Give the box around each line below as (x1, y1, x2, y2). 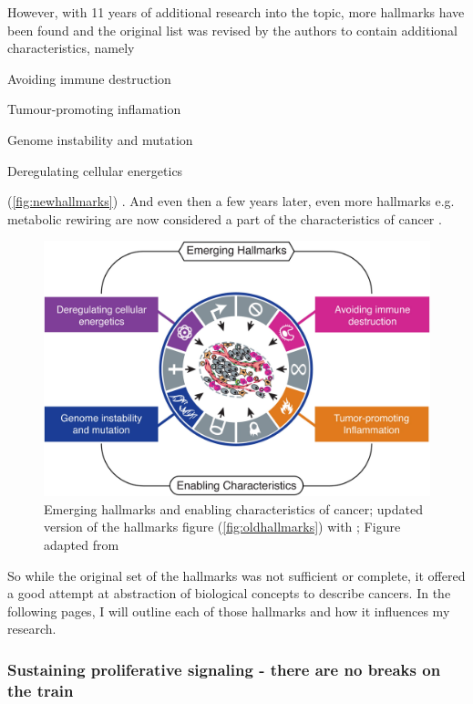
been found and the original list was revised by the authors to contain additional (7, 20, 458, 39)
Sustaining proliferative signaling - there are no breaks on (7, 657, 441, 680)
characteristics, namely (7, 38, 135, 57)
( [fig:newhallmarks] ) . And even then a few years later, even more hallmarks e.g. (7, 192, 455, 211)
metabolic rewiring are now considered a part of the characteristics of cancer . (7, 209, 442, 228)
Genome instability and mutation (7, 129, 193, 149)
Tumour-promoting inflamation (7, 99, 181, 119)
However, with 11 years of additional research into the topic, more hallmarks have (7, 3, 465, 21)
